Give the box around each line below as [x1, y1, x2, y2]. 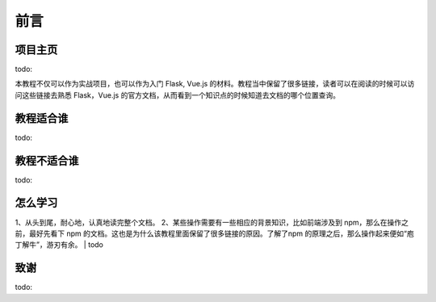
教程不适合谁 [15, 153, 79, 167]
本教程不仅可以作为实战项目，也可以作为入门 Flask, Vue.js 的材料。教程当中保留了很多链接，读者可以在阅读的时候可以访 [15, 79, 415, 89]
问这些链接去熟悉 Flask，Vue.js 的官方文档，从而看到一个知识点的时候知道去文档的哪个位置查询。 [15, 90, 341, 100]
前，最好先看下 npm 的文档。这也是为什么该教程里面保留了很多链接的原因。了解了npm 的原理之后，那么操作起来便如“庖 [15, 229, 415, 238]
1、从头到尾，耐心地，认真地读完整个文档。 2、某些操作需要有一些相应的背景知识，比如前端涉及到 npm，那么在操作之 [15, 217, 409, 227]
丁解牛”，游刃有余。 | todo [15, 240, 104, 250]
